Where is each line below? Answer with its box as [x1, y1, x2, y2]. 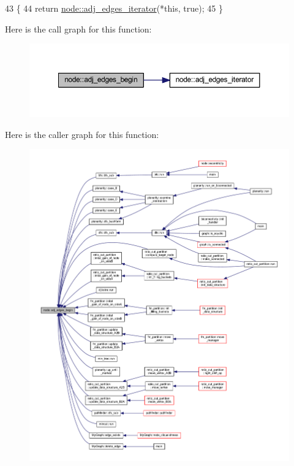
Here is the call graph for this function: [5, 22, 152, 35]
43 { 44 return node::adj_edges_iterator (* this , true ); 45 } [5, 2, 223, 14]
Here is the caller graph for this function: [5, 128, 159, 140]
